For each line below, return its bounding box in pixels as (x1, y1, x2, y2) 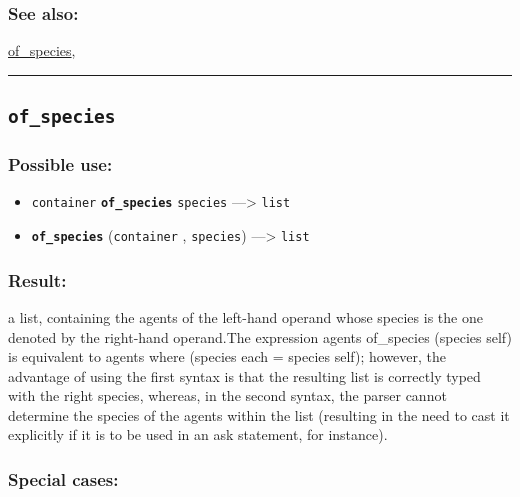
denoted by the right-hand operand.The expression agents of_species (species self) (8, 326, 512, 347)
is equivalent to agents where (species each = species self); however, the (8, 346, 447, 367)
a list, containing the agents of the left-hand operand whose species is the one (8, 306, 483, 327)
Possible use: (8, 152, 113, 177)
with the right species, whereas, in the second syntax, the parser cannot (8, 385, 447, 406)
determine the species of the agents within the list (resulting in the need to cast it (8, 404, 510, 425)
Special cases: (8, 467, 119, 491)
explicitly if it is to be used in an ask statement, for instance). (8, 424, 388, 445)
